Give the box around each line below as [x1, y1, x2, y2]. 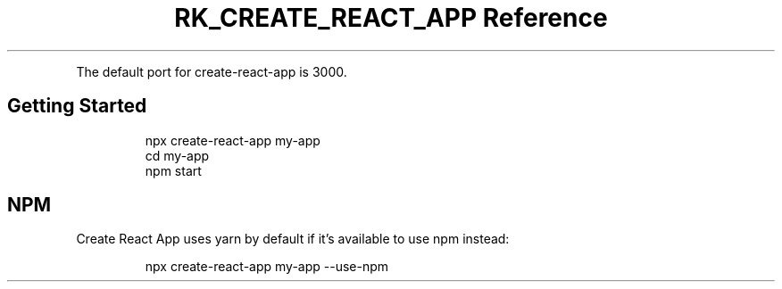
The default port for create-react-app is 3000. [76, 63, 347, 79]
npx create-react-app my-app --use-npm [145, 259, 389, 275]
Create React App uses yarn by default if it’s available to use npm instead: [76, 231, 510, 247]
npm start [145, 162, 202, 178]
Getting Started [7, 95, 147, 118]
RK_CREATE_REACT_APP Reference [174, 3, 608, 33]
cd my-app [145, 147, 210, 163]
